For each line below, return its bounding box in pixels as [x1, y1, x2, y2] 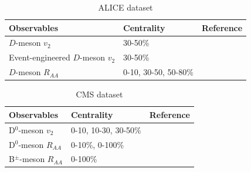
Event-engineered [9, 51, 70, 63]
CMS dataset [76, 88, 123, 100]
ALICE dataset [98, 1, 153, 13]
